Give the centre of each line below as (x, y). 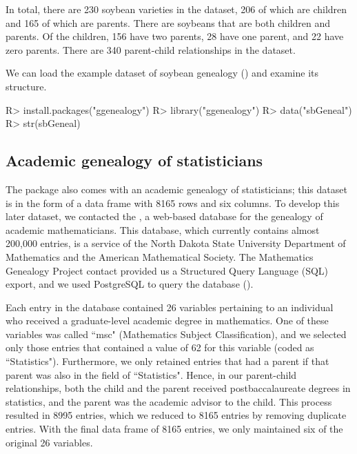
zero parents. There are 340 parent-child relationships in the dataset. (151, 49)
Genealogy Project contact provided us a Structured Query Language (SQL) (167, 270)
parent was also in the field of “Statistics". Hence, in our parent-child (151, 374)
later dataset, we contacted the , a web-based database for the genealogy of (164, 216)
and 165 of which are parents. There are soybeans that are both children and (168, 22)
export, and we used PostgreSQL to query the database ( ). (130, 284)
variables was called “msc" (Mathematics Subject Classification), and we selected (176, 334)
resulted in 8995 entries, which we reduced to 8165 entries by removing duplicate (176, 415)
